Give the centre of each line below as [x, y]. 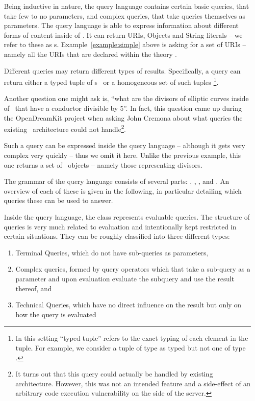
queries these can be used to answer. [59, 200]
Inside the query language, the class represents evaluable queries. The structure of [127, 217]
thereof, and [34, 288]
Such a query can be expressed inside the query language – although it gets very [125, 145]
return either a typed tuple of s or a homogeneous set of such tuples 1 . [111, 81]
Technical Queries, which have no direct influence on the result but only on [128, 305]
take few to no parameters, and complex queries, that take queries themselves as [125, 15]
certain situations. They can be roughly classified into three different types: [117, 236]
